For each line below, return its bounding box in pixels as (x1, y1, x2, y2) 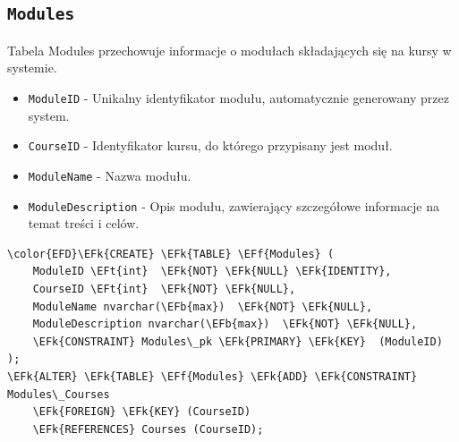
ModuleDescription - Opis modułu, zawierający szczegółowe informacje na (28, 196, 439, 215)
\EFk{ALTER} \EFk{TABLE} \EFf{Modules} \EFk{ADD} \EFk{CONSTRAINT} (7, 370, 418, 383)
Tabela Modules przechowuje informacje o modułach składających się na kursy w (7, 40, 452, 59)
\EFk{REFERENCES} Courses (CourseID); (32, 422, 264, 436)
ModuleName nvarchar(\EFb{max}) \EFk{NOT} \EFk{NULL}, (32, 300, 373, 313)
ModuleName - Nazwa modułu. (28, 166, 191, 184)
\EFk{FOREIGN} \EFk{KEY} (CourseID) (32, 405, 251, 419)
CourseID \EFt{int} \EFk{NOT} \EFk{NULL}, (32, 282, 296, 295)
